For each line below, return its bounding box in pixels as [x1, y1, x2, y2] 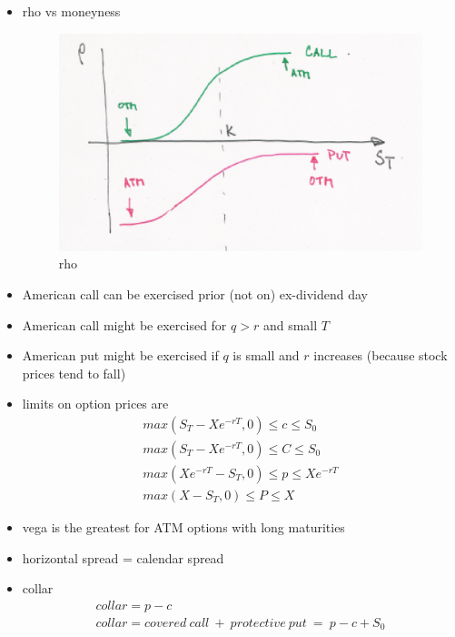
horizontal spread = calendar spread [22, 548, 224, 567]
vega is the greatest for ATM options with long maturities [22, 518, 345, 537]
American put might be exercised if [22, 346, 219, 365]
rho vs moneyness [22, 2, 121, 20]
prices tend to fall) [22, 363, 126, 382]
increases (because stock [313, 346, 448, 365]
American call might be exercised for [22, 315, 227, 334]
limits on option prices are [22, 394, 169, 413]
